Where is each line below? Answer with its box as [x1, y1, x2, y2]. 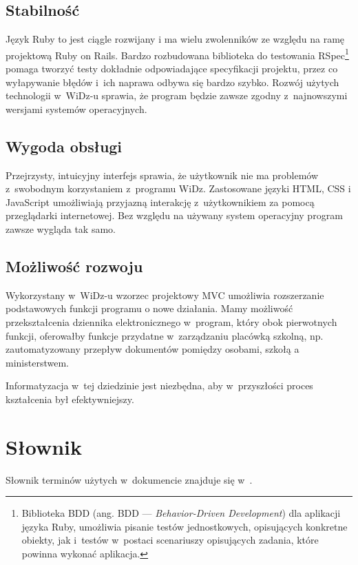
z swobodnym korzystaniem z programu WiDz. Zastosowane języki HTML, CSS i [6, 181, 351, 196]
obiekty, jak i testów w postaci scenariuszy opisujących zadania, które [21, 533, 319, 547]
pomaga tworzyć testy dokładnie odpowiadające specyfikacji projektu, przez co [6, 61, 338, 76]
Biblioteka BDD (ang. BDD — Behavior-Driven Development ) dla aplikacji [21, 506, 341, 520]
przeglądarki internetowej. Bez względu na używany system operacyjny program [6, 208, 343, 223]
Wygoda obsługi [6, 135, 123, 156]
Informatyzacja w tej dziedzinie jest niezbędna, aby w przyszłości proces [6, 378, 313, 393]
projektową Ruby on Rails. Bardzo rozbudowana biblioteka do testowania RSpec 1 [6, 45, 349, 62]
